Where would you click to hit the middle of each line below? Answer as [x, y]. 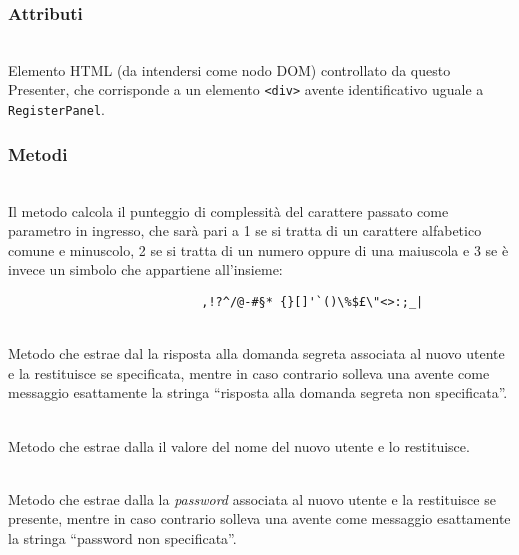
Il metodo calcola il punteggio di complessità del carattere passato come [228, 210]
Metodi [38, 153]
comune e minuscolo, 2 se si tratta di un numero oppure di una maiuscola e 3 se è [258, 249]
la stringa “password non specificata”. [122, 537]
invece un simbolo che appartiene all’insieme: [145, 269]
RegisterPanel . [56, 109]
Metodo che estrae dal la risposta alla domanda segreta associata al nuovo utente [256, 353]
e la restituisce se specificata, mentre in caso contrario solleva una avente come [249, 372]
